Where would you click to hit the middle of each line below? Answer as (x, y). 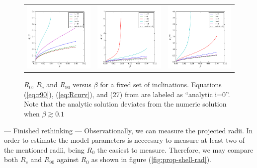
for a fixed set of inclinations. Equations (161, 84)
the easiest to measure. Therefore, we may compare (175, 149)
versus (82, 84)
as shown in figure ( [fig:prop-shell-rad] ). (151, 159)
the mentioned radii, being (44, 149)
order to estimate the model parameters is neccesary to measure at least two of (124, 140)
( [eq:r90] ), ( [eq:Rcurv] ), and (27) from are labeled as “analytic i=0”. (127, 94)
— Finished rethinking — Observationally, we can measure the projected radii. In (128, 130)
